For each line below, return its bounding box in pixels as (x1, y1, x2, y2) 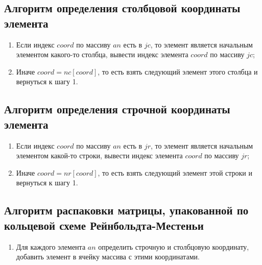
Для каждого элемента (16, 241, 86, 252)
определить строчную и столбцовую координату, (98, 241, 249, 252)
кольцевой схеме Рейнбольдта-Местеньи (4, 217, 204, 233)
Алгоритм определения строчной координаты (4, 101, 230, 117)
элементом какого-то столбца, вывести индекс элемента (16, 49, 188, 60)
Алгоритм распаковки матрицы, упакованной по (4, 202, 249, 218)
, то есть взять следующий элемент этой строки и (98, 167, 252, 178)
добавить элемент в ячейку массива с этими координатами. (16, 251, 200, 262)
